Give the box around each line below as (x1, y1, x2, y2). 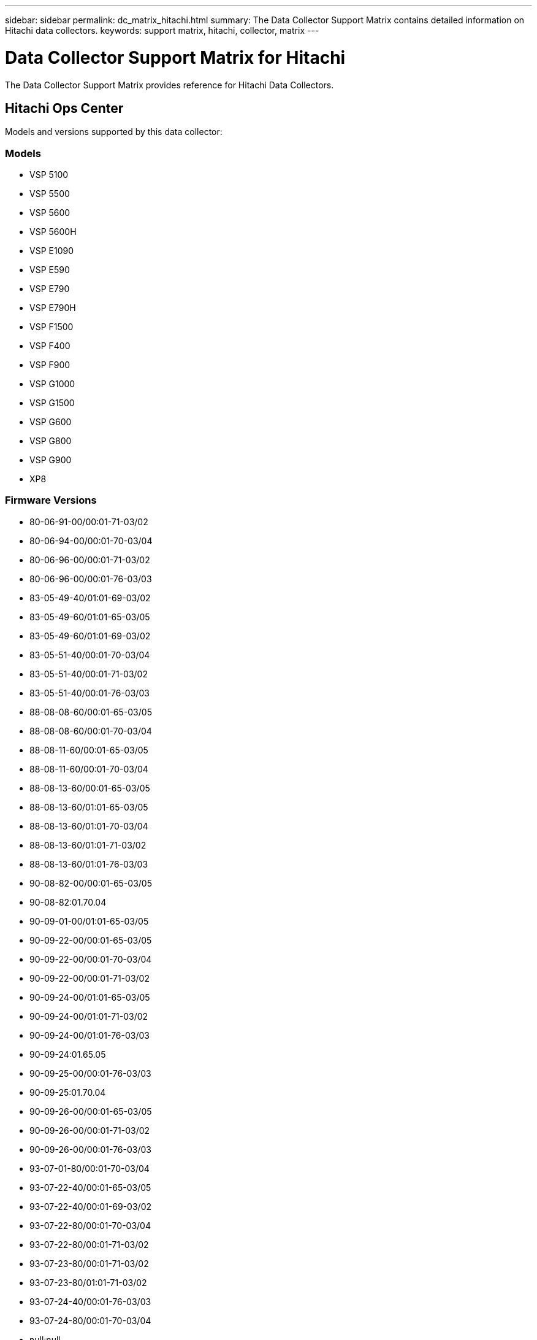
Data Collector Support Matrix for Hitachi (5, 47, 346, 68)
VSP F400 (29, 341, 70, 352)
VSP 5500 (29, 188, 70, 199)
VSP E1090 (29, 245, 74, 256)
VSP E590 (29, 264, 70, 275)
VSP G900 (29, 455, 72, 466)
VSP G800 (29, 436, 72, 447)
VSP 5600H (29, 226, 77, 237)
